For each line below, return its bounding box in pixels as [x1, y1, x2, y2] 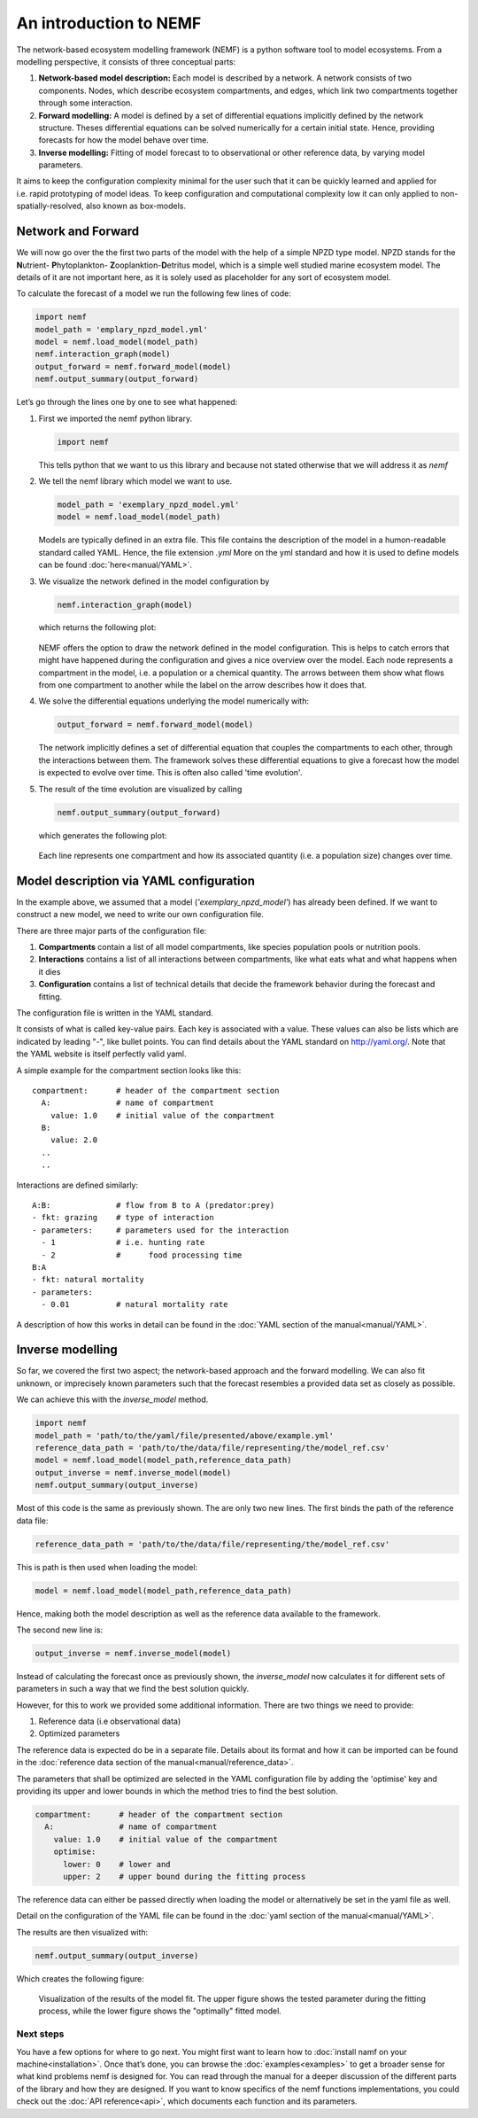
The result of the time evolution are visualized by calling [38, 783, 243, 794]
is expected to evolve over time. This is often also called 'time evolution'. [38, 767, 303, 778]
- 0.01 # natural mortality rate [41, 1299, 229, 1310]
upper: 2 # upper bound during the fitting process [63, 1871, 306, 1881]
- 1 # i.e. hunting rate [41, 1237, 205, 1248]
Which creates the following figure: [16, 1973, 145, 1984]
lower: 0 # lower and [63, 1859, 172, 1869]
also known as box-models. [85, 200, 186, 212]
